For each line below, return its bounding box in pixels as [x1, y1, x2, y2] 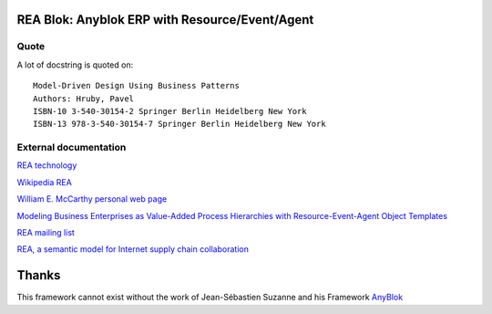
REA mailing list [16, 227, 75, 238]
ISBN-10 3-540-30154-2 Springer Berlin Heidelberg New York [33, 106, 307, 116]
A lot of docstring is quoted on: [16, 59, 134, 70]
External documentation [16, 141, 127, 154]
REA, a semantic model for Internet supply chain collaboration [16, 244, 250, 255]
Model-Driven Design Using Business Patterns [33, 80, 241, 91]
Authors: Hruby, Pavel [33, 93, 135, 104]
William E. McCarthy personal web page [16, 194, 168, 204]
